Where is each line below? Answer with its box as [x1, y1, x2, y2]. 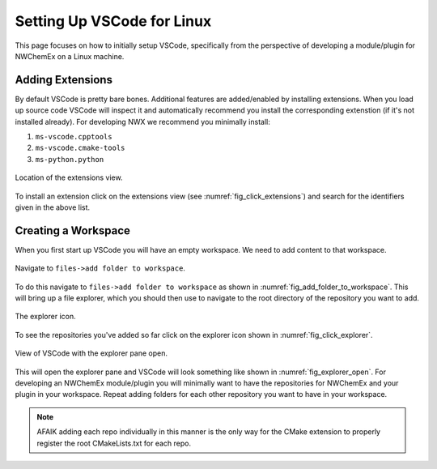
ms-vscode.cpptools [35, 132, 112, 142]
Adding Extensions [15, 73, 113, 87]
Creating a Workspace [15, 224, 131, 237]
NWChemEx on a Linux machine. [15, 51, 125, 61]
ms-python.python [35, 155, 104, 164]
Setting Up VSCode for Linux [15, 12, 212, 30]
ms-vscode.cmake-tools [35, 143, 125, 153]
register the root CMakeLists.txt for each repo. [36, 438, 192, 448]
